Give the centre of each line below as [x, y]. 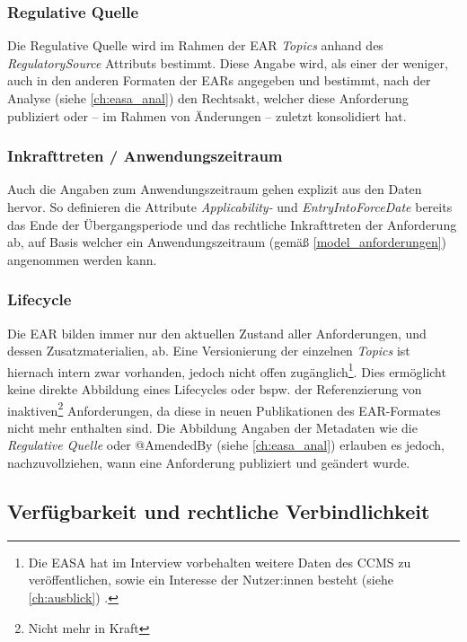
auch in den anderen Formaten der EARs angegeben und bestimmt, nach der [219, 80]
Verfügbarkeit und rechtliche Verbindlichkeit [219, 511]
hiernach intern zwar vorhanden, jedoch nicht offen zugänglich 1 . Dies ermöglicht [227, 370]
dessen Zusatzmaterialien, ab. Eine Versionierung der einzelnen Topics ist [209, 351]
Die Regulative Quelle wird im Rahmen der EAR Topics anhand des [195, 45]
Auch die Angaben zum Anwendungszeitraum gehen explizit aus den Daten [215, 189]
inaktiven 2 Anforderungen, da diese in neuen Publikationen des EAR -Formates [224, 409]
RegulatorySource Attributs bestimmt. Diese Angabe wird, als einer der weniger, [228, 62]
